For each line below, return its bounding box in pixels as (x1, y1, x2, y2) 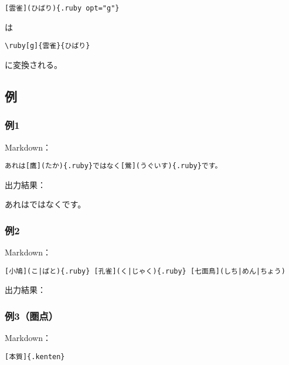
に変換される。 (5, 58, 62, 70)
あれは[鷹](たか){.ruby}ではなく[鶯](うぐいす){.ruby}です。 (5, 162, 222, 170)
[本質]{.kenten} (5, 352, 65, 361)
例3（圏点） (5, 308, 59, 323)
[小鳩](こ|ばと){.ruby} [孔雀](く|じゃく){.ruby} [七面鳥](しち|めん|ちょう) (5, 267, 285, 275)
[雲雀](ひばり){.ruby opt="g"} (5, 4, 120, 12)
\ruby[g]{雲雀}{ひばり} (5, 42, 90, 50)
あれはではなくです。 (5, 198, 86, 210)
